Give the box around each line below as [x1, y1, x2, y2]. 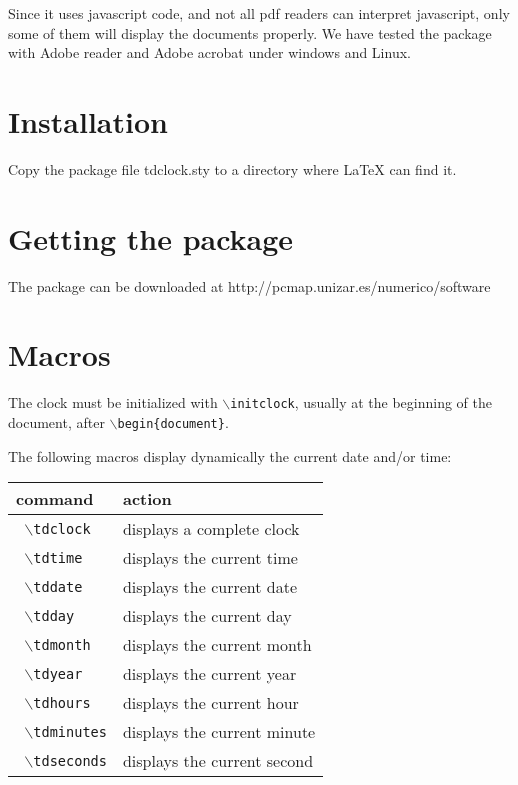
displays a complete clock [122, 517, 300, 541]
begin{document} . [117, 412, 229, 432]
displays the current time [122, 546, 298, 570]
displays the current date [122, 575, 298, 599]
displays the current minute [122, 720, 316, 744]
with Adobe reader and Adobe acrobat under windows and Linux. [8, 42, 411, 63]
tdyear [33, 665, 83, 682]
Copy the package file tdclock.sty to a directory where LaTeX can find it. [8, 158, 457, 179]
